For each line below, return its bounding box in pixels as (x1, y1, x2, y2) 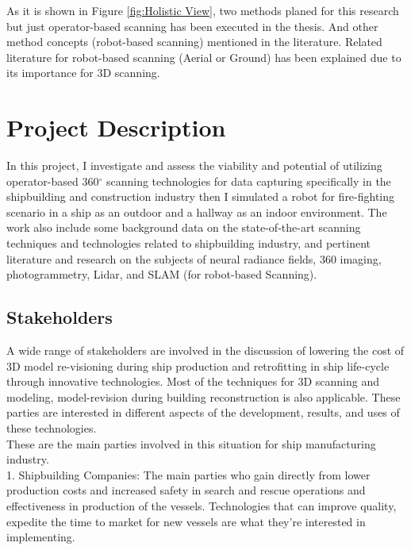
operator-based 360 (6, 172, 99, 189)
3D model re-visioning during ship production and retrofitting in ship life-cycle (6, 357, 390, 374)
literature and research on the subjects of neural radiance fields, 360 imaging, (6, 250, 382, 267)
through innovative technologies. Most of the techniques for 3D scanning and (6, 373, 379, 390)
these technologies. (6, 420, 97, 437)
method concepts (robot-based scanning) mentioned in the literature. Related (6, 33, 382, 50)
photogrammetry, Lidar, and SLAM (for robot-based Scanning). (6, 266, 317, 283)
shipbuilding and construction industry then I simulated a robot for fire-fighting (6, 188, 395, 205)
